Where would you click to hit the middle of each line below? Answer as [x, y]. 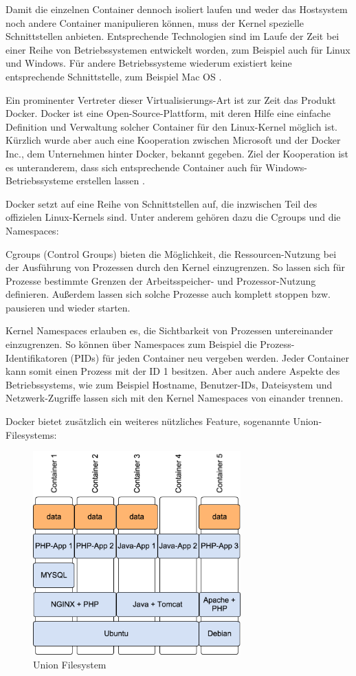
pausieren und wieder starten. [68, 307]
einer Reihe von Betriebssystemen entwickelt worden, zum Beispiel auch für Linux [178, 49]
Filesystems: [31, 434]
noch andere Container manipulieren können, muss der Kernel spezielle [155, 22]
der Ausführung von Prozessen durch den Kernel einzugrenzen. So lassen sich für [176, 267]
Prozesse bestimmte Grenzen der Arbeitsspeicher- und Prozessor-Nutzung [161, 280]
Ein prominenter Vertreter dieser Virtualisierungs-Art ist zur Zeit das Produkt [171, 99]
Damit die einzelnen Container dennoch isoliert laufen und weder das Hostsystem [177, 9]
